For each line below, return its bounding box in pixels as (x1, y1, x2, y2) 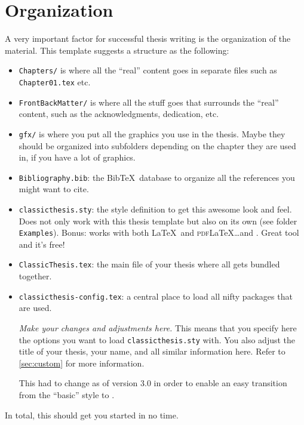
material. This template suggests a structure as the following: (5, 44, 229, 56)
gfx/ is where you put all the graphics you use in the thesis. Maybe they (19, 127, 285, 140)
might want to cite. (19, 183, 89, 195)
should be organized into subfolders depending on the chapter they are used (19, 139, 296, 152)
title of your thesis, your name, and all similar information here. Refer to (19, 345, 285, 358)
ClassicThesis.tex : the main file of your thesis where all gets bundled (19, 258, 280, 270)
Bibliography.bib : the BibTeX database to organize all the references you (19, 171, 295, 183)
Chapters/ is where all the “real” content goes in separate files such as (19, 64, 277, 76)
